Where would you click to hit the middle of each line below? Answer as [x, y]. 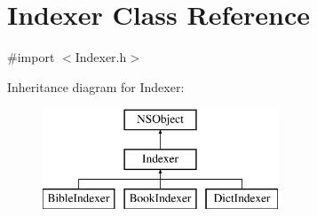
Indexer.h [101, 57]
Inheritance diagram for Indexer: [96, 86]
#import [31, 57]
